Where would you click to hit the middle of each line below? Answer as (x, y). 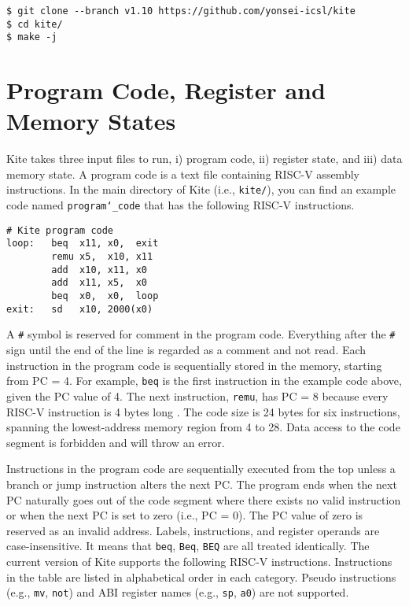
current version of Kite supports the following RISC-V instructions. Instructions (199, 561)
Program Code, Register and (166, 90)
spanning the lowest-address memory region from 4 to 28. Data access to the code (203, 427)
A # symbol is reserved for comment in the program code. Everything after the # (201, 334)
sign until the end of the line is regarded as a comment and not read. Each (186, 350)
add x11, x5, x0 (99, 283)
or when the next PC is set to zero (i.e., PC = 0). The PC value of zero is (185, 515)
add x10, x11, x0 (99, 270)
